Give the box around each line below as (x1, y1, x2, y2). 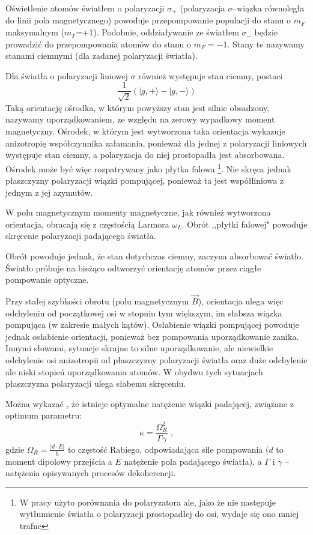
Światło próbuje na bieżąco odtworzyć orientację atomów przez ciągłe (5, 261, 261, 274)
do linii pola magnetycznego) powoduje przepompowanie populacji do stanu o (5, 14, 291, 26)
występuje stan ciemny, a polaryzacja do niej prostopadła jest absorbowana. (5, 148, 285, 161)
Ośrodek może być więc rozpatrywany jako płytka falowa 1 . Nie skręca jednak (5, 160, 291, 175)
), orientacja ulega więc (198, 295, 284, 307)
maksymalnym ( (5, 26, 65, 38)
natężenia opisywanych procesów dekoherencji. (5, 467, 176, 479)
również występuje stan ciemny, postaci (138, 69, 283, 82)
